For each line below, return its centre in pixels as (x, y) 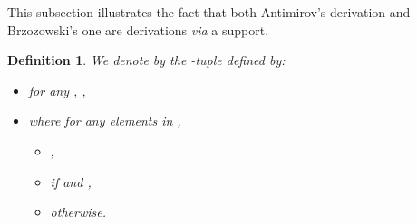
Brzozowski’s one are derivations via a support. (138, 29)
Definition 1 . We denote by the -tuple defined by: (146, 60)
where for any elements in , (105, 121)
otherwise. (78, 212)
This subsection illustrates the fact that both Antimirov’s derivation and (209, 12)
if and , (71, 181)
